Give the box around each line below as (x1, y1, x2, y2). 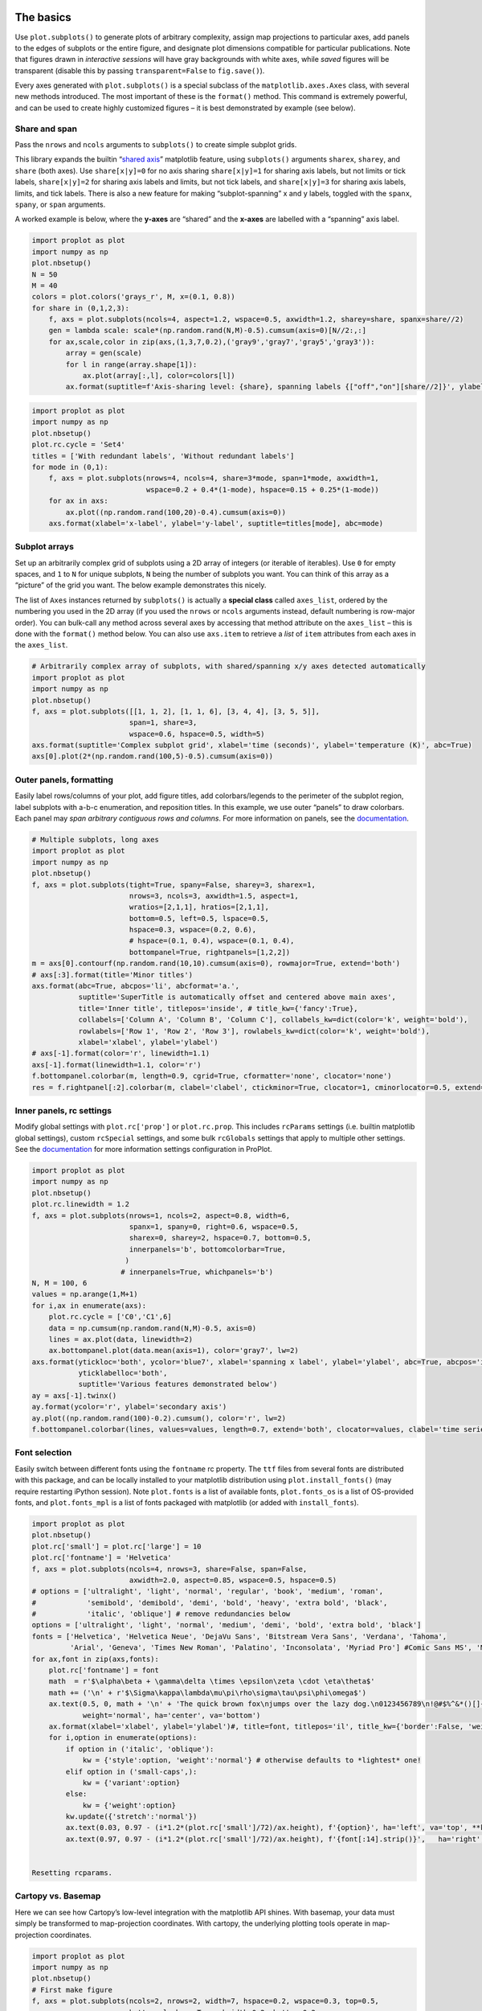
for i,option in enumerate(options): (48, 1733, 198, 1742)
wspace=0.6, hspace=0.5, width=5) (129, 729, 265, 738)
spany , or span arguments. (14, 199, 106, 209)
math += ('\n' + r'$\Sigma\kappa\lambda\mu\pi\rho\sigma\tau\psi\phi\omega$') (48, 1688, 367, 1697)
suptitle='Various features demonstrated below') (78, 1380, 278, 1389)
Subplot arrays (14, 541, 74, 553)
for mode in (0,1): (31, 463, 108, 471)
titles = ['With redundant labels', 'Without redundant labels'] (31, 451, 295, 460)
